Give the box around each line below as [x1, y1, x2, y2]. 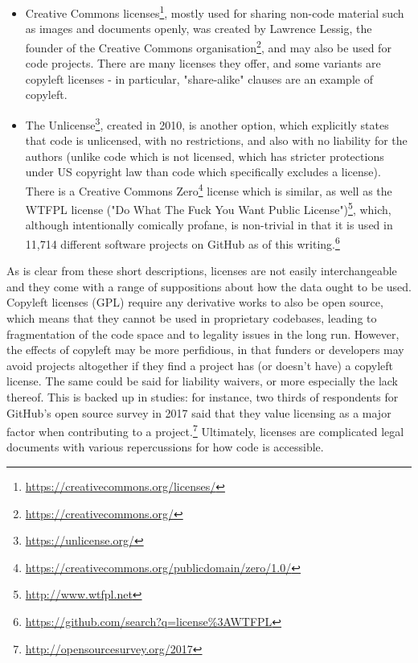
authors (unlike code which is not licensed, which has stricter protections [25, 147, 384, 164]
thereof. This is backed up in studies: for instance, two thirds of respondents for [6, 389, 399, 405]
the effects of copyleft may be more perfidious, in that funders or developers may [6, 341, 404, 358]
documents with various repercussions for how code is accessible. [6, 439, 324, 455]
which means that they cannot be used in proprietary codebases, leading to [6, 310, 377, 327]
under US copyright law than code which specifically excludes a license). [25, 163, 381, 180]
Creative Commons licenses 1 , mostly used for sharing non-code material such [25, 2, 404, 21]
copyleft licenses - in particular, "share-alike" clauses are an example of [25, 70, 373, 87]
